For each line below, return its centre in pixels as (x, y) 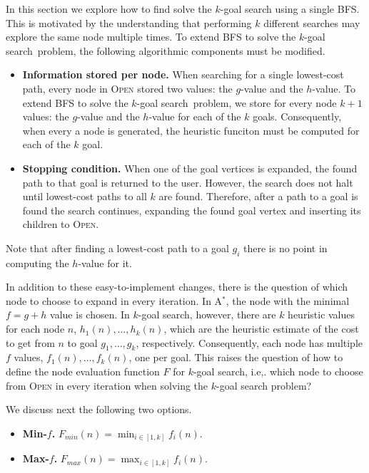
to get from (30, 342)
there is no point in (285, 248)
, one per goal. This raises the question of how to (236, 357)
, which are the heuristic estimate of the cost (261, 329)
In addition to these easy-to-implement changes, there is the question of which (177, 287)
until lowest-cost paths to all (85, 196)
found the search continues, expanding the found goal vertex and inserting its (192, 210)
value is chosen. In (90, 315)
